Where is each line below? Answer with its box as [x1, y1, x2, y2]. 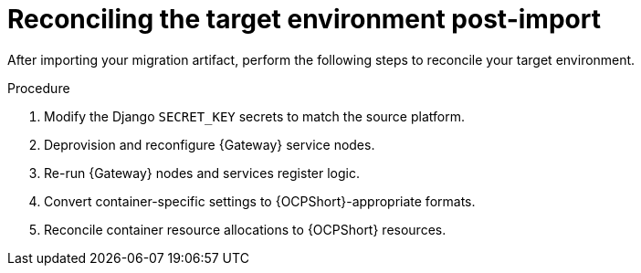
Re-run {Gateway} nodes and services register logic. [44, 164, 361, 181]
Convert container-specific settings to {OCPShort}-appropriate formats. [44, 193, 476, 209]
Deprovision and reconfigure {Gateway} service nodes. [44, 136, 375, 152]
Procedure [7, 79, 70, 96]
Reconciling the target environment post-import [7, 4, 601, 35]
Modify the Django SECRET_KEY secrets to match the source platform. [44, 108, 465, 124]
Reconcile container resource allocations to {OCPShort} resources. [44, 221, 447, 237]
